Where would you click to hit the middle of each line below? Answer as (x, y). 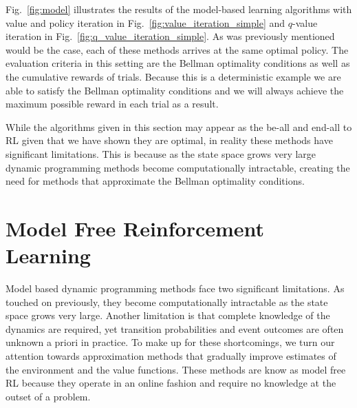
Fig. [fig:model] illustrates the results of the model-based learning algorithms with (179, 9)
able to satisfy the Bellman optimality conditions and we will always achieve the (175, 90)
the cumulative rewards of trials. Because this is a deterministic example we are (173, 76)
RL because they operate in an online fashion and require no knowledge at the (171, 383)
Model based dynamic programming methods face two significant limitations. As (175, 288)
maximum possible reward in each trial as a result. (112, 104)
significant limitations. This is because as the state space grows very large (161, 153)
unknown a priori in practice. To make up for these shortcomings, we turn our (170, 342)
